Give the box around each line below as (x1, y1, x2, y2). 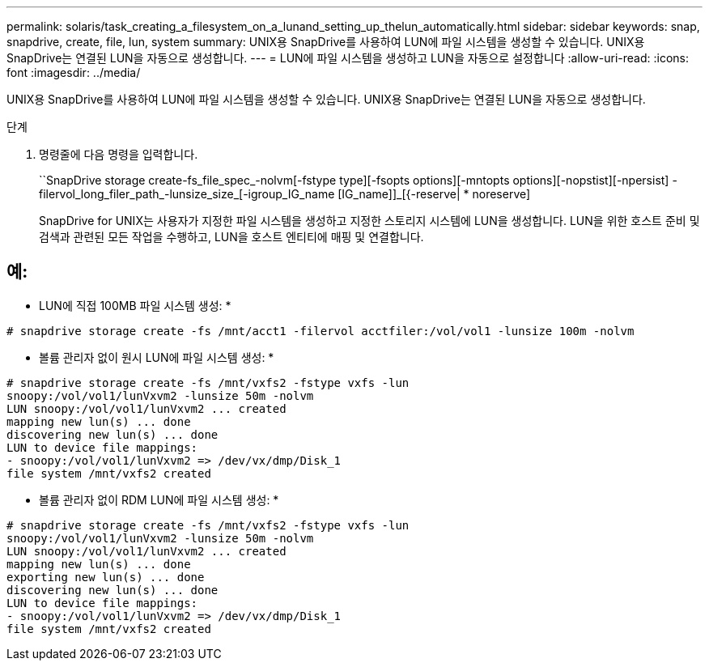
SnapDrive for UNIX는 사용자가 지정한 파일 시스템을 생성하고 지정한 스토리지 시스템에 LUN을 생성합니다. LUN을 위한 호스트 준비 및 (39, 214, 700, 227)
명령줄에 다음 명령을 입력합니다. (39, 147, 198, 161)
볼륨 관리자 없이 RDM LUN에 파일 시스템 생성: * (39, 492, 279, 507)
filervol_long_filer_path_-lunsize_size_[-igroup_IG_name (39, 187, 335, 201)
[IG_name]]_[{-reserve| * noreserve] (338, 187, 531, 201)
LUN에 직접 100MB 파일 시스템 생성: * (39, 298, 231, 312)
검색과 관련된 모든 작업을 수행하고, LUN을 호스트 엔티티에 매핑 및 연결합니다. (39, 230, 424, 244)
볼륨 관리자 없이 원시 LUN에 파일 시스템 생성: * (39, 350, 274, 364)
